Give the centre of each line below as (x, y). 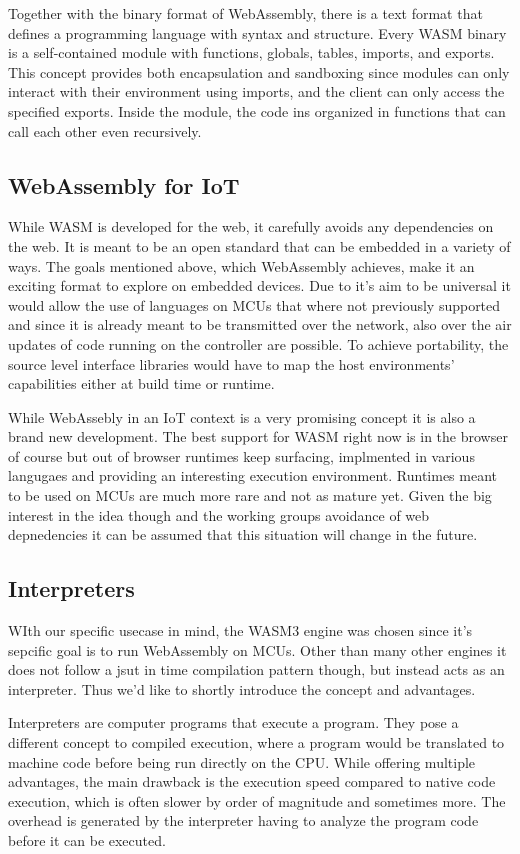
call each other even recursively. (105, 130)
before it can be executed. (87, 840)
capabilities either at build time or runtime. (141, 383)
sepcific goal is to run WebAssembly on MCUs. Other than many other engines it (257, 649)
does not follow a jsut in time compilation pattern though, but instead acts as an (256, 669)
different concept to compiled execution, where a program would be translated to (256, 742)
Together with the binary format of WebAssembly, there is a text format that (245, 13)
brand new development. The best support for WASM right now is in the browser (258, 436)
